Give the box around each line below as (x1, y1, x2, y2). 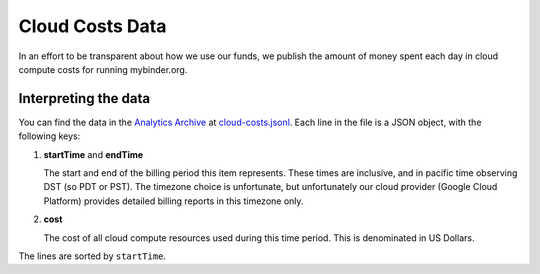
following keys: (18, 130, 81, 142)
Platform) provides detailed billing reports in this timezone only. (43, 195, 304, 207)
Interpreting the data (18, 90, 150, 107)
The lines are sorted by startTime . (18, 250, 167, 262)
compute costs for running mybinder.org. (18, 63, 188, 75)
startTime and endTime (43, 148, 144, 160)
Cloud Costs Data (18, 15, 167, 37)
